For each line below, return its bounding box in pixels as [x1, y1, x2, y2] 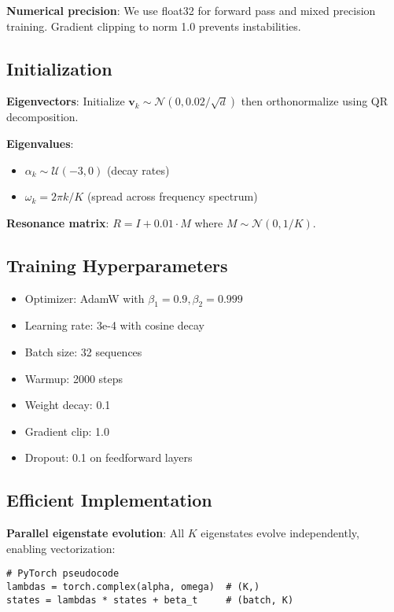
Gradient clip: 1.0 [24, 422, 109, 439]
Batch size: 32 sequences [24, 343, 142, 359]
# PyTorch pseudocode [6, 568, 120, 580]
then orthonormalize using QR [241, 93, 388, 109]
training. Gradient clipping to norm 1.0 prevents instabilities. [6, 17, 301, 34]
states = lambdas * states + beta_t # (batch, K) [6, 594, 294, 606]
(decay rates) [106, 161, 170, 178]
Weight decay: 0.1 [24, 396, 111, 413]
